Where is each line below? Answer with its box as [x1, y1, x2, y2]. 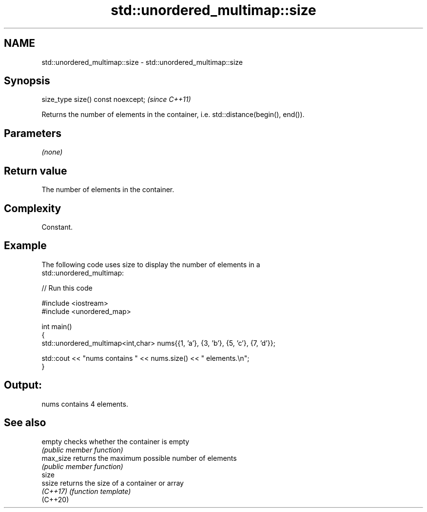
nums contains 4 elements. [41, 399, 128, 408]
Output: [4, 379, 42, 392]
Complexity [4, 202, 61, 215]
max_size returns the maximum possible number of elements [41, 453, 237, 462]
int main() [41, 322, 72, 331]
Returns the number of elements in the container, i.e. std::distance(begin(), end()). [41, 110, 305, 119]
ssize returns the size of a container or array [41, 478, 184, 487]
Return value [4, 164, 67, 177]
